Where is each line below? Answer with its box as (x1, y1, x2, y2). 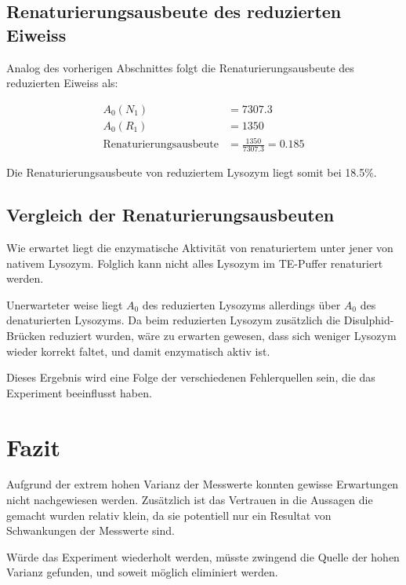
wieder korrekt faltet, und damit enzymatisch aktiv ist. (6, 342, 270, 359)
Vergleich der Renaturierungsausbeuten (6, 203, 335, 227)
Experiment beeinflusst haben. (6, 384, 152, 400)
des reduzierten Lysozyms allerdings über (142, 296, 341, 313)
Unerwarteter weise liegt (6, 296, 123, 313)
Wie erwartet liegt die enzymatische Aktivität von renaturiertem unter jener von (6, 239, 393, 256)
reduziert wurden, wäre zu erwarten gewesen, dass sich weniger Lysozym (49, 327, 397, 343)
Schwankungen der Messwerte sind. (6, 522, 175, 539)
